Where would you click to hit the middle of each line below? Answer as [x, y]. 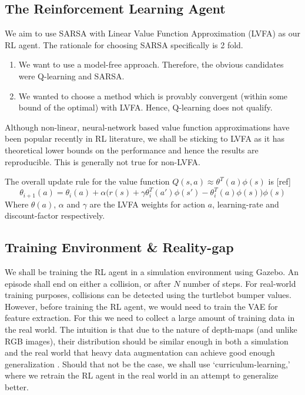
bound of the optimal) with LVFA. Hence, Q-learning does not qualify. [145, 107]
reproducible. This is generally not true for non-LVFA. [103, 161]
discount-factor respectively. [55, 215]
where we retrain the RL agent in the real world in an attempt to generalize [142, 375]
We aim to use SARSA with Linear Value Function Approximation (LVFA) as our [152, 33]
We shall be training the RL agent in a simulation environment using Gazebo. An [152, 272]
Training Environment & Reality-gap [119, 247]
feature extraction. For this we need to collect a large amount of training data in [150, 318]
